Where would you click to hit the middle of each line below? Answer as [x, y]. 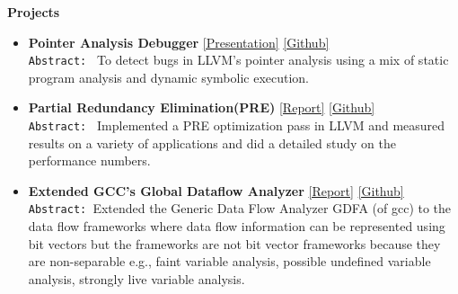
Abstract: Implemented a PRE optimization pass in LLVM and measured [237, 125]
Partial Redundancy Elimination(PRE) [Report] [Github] [202, 107]
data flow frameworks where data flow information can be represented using [237, 226]
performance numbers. [89, 160]
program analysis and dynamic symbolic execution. [169, 77]
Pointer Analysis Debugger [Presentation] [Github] [179, 42]
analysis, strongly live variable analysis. [137, 278]
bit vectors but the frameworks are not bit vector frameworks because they [234, 243]
